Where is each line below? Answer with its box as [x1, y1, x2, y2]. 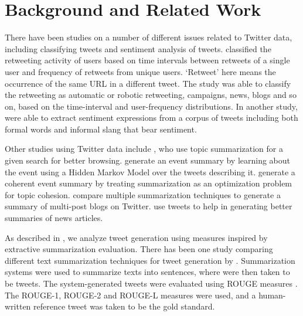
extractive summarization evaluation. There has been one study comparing [5, 243, 273, 255]
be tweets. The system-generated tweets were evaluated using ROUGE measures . [5, 277, 298, 289]
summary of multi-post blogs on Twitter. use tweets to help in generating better [5, 200, 292, 212]
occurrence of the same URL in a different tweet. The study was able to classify [5, 77, 291, 89]
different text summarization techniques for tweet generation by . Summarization [5, 254, 295, 266]
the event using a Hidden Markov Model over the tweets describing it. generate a [5, 165, 295, 178]
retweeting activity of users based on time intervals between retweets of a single [5, 54, 290, 66]
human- [258, 288, 286, 301]
